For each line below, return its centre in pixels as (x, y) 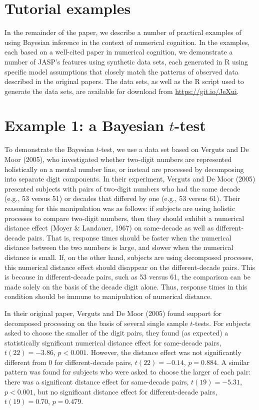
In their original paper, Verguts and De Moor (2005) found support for (113, 313)
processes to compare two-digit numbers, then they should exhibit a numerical (124, 218)
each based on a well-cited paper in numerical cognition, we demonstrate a (119, 52)
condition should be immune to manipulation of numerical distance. (108, 296)
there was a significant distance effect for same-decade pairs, (97, 382)
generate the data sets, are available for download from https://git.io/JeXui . (122, 91)
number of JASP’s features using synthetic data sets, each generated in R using (126, 61)
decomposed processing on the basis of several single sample (96, 323)
